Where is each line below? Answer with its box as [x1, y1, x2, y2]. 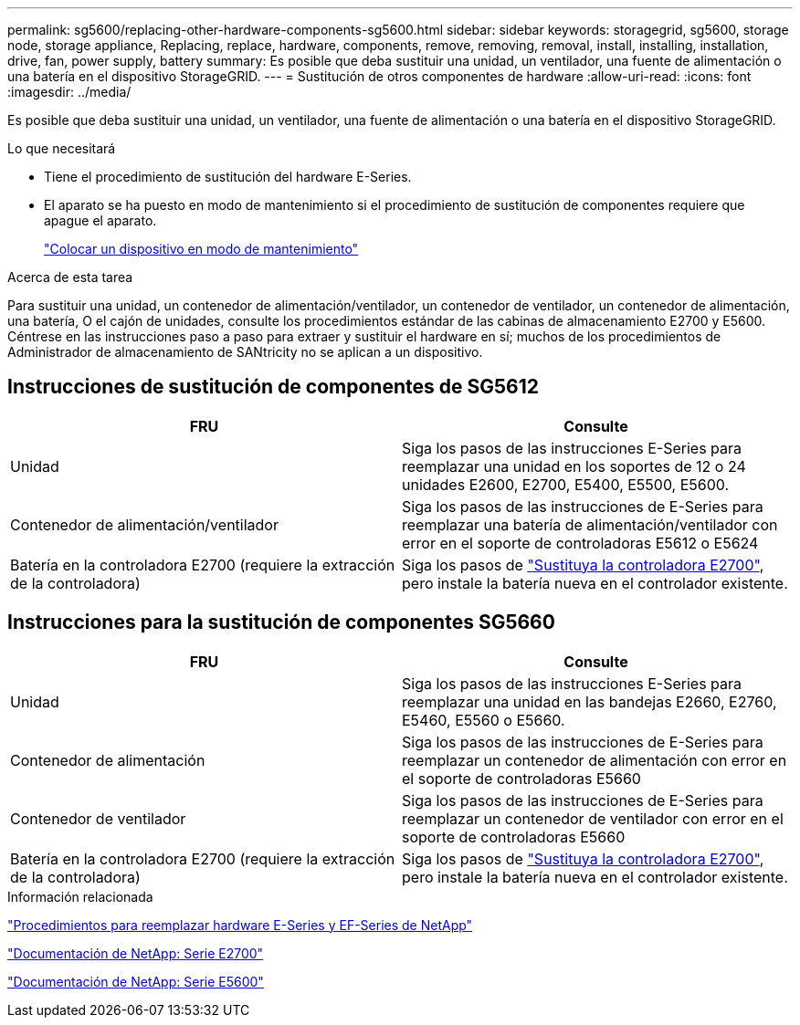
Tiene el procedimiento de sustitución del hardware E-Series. [44, 169, 412, 184]
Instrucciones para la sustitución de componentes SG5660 [7, 611, 555, 634]
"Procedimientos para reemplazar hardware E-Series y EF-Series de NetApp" [7, 916, 473, 933]
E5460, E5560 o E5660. [402, 710, 565, 729]
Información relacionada [7, 888, 153, 905]
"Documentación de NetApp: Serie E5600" [7, 973, 264, 989]
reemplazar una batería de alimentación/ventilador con [402, 515, 778, 534]
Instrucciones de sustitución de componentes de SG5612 [7, 375, 539, 399]
